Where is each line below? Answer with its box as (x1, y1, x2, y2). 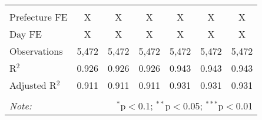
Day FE (9, 27, 42, 41)
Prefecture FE (9, 10, 68, 24)
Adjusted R (9, 78, 57, 92)
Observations (9, 44, 63, 58)
